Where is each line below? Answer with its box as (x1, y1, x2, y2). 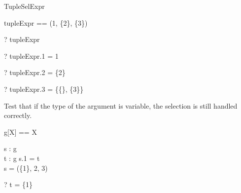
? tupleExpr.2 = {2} (4, 67, 66, 77)
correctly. (4, 110, 32, 120)
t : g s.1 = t (4, 153, 40, 163)
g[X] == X (4, 126, 37, 137)
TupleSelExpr (4, 1, 45, 11)
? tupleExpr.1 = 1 (4, 50, 59, 61)
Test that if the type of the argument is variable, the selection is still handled (4, 100, 238, 111)
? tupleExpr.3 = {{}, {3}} (4, 83, 84, 94)
